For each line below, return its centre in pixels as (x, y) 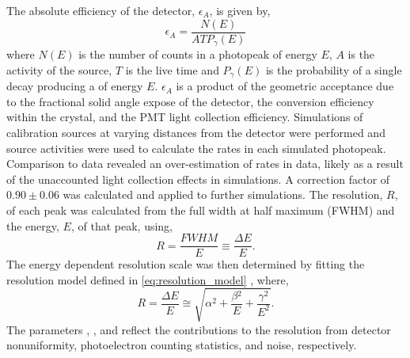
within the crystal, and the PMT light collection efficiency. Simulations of (185, 117)
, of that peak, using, (121, 225)
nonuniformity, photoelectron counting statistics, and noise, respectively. (182, 345)
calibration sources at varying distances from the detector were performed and (196, 132)
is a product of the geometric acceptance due (285, 86)
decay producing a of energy (75, 86)
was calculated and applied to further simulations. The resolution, (223, 194)
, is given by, (240, 10)
